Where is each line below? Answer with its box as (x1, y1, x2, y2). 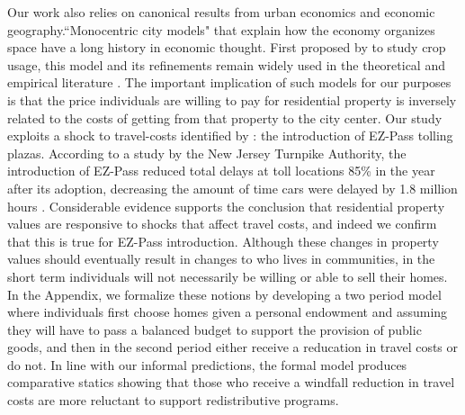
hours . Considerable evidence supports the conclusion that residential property (7, 196, 445, 215)
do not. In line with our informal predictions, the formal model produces (7, 355, 407, 374)
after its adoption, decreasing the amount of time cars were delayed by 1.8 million (7, 178, 458, 197)
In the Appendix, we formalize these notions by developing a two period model (7, 284, 442, 303)
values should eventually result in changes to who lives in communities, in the (7, 249, 435, 268)
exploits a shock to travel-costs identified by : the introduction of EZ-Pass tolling (7, 126, 453, 145)
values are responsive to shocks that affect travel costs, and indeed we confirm (7, 214, 437, 233)
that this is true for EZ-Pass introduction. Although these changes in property (7, 231, 439, 250)
